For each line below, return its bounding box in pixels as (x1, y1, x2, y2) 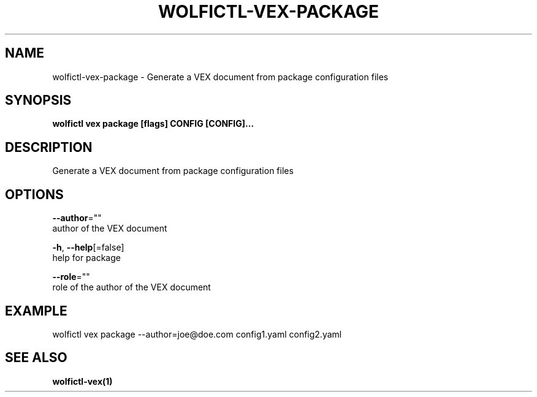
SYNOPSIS (5, 93, 72, 108)
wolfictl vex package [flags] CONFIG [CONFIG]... (52, 118, 254, 129)
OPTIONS (5, 186, 64, 202)
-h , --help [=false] (52, 242, 124, 253)
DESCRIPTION (5, 139, 93, 155)
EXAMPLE (5, 303, 67, 319)
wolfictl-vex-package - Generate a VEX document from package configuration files (52, 71, 389, 82)
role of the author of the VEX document (52, 282, 211, 293)
